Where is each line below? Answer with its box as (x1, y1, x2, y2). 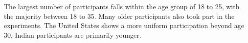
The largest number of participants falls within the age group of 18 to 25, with (4, 1, 240, 11)
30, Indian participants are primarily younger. (4, 29, 141, 40)
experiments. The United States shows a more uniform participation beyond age (4, 20, 244, 30)
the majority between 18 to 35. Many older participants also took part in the (4, 11, 235, 21)
